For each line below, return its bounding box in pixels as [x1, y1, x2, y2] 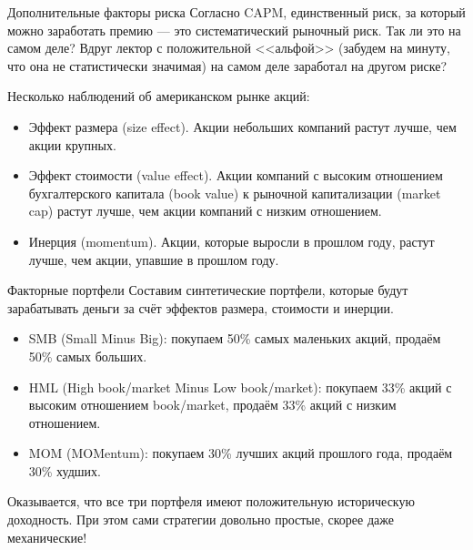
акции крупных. [28, 135, 116, 154]
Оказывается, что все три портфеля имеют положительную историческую [7, 492, 415, 511]
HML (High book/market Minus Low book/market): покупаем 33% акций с [28, 377, 452, 396]
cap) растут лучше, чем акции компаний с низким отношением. [28, 201, 382, 220]
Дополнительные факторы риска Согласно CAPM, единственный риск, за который [7, 3, 466, 21]
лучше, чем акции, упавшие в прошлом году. [28, 250, 279, 269]
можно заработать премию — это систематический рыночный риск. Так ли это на [7, 20, 461, 39]
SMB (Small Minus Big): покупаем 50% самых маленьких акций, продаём [28, 329, 441, 348]
